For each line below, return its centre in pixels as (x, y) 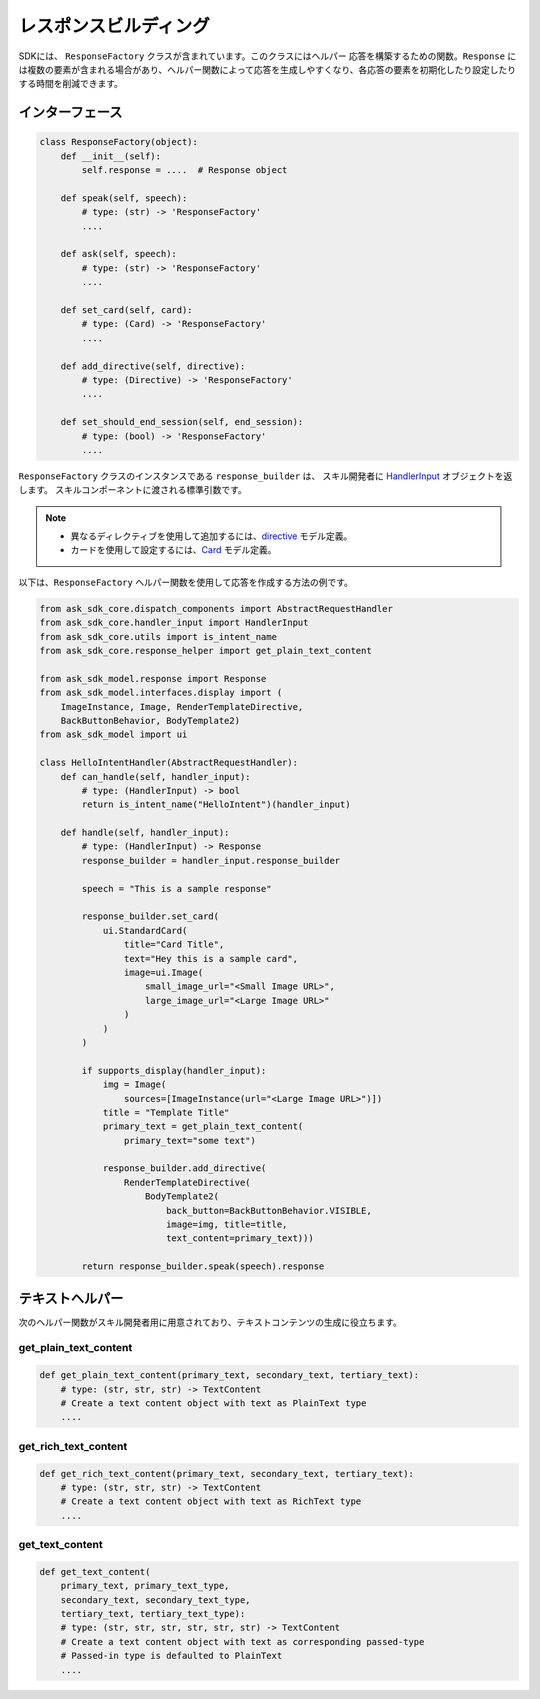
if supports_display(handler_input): (174, 1070)
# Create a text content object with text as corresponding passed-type (242, 1641)
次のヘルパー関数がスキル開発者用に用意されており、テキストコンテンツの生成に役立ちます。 (210, 1322)
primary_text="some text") (190, 1140)
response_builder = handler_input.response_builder (211, 860)
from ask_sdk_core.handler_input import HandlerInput (174, 623)
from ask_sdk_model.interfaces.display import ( (161, 693)
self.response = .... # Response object (184, 170)
